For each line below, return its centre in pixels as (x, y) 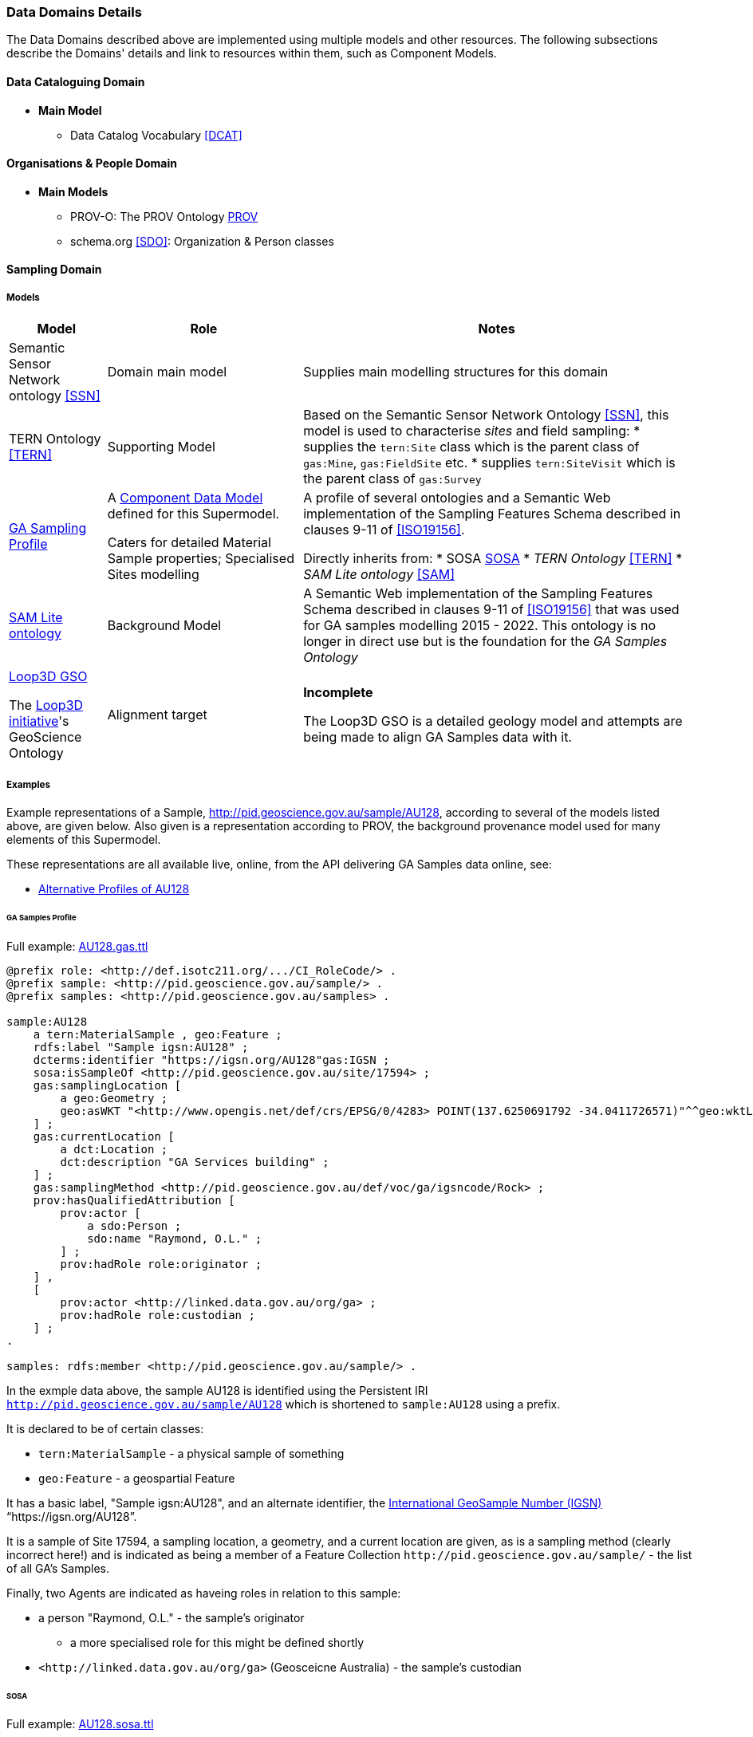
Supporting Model (161, 447)
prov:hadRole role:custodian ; (158, 1315)
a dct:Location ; (114, 1149)
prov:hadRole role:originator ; (161, 1264)
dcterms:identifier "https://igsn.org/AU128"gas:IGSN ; (211, 1060)
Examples (28, 784)
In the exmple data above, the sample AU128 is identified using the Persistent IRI (217, 1390)
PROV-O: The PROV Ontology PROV (164, 216)
